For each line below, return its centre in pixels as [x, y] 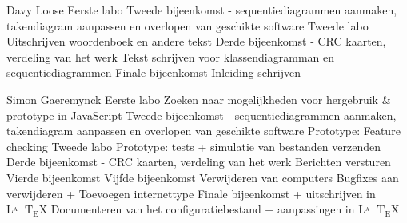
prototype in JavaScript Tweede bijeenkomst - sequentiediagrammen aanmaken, [202, 115]
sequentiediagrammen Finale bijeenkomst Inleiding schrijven [154, 72]
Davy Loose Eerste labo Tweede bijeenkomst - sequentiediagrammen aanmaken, [202, 10]
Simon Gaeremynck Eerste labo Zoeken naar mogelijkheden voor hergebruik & [199, 99]
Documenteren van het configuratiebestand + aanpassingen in [203, 209]
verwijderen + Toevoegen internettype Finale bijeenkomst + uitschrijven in [191, 193]
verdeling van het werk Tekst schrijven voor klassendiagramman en [171, 56]
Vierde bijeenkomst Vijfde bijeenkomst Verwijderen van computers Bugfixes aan [203, 177]
